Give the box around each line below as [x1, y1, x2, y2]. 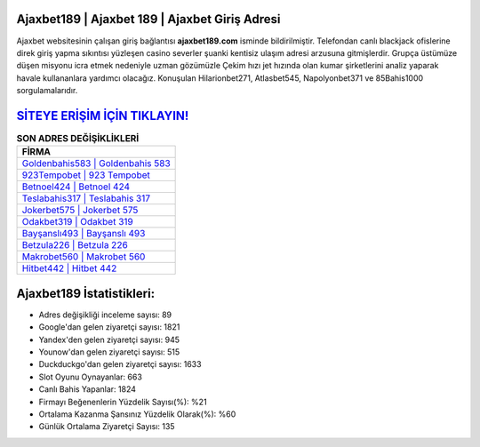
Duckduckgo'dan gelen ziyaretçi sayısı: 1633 [38, 359, 202, 370]
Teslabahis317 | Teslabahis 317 [21, 192, 151, 204]
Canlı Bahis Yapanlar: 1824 [38, 384, 137, 395]
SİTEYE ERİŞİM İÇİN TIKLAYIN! [16, 108, 189, 124]
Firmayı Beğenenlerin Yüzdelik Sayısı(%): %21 [38, 396, 208, 407]
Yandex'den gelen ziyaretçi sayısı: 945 [38, 334, 180, 345]
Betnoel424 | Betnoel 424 [21, 180, 131, 193]
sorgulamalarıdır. [16, 85, 78, 96]
